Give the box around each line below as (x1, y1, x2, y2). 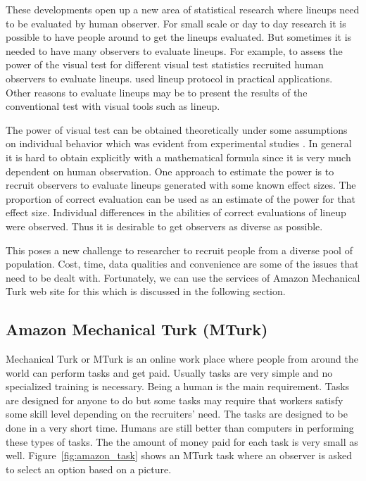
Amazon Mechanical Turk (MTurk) (6, 318, 268, 340)
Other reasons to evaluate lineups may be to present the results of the (6, 85, 308, 99)
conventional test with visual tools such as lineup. (6, 99, 220, 113)
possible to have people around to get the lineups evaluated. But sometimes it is (6, 30, 352, 44)
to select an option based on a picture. (6, 461, 172, 476)
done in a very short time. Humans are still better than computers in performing (6, 420, 354, 435)
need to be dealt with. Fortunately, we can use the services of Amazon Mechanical (6, 270, 360, 285)
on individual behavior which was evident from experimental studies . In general (6, 136, 352, 151)
